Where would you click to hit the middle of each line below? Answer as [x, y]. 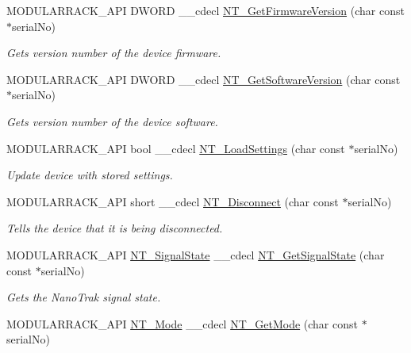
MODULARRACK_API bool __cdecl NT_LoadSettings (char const [176, 148]
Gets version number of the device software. [112, 121]
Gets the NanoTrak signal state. [84, 297]
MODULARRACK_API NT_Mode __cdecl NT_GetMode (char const [182, 323]
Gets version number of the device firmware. [114, 53]
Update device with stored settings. [90, 175]
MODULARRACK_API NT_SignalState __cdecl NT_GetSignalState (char [196, 254]
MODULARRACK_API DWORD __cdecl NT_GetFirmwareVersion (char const [205, 10]
